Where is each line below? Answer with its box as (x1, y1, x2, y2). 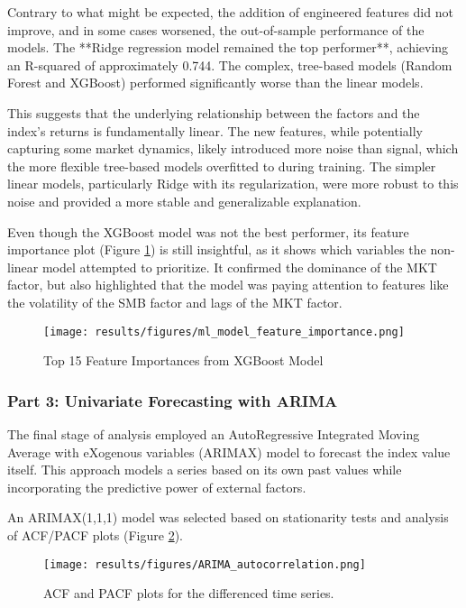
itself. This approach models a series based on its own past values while (7, 460, 402, 479)
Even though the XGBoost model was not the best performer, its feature (7, 222, 409, 241)
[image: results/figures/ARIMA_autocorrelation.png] (43, 557, 366, 571)
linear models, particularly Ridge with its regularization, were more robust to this (7, 174, 459, 193)
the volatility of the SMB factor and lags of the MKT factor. (7, 292, 343, 311)
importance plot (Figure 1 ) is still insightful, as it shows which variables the (7, 240, 426, 259)
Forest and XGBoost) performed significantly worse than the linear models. (7, 73, 424, 92)
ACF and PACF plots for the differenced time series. (43, 584, 334, 603)
